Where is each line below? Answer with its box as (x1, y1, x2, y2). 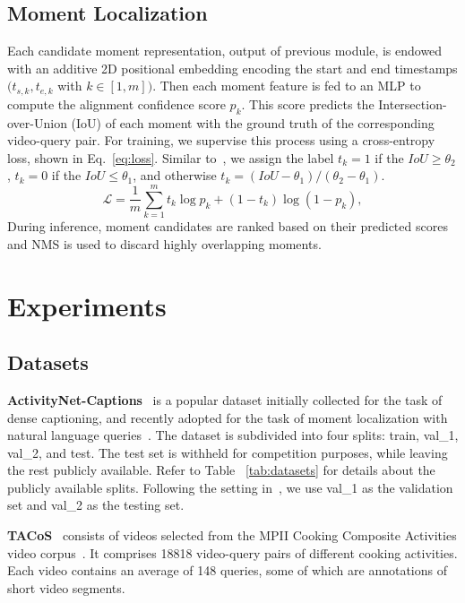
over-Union (7, 113, 67, 132)
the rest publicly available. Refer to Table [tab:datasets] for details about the (7, 461, 435, 479)
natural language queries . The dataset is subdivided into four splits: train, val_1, (7, 426, 459, 444)
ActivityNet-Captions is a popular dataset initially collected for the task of (7, 390, 443, 409)
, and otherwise (133, 166, 217, 185)
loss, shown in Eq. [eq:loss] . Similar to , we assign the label (7, 148, 334, 167)
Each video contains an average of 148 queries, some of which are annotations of (7, 561, 447, 580)
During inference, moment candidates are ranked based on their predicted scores (7, 217, 448, 236)
